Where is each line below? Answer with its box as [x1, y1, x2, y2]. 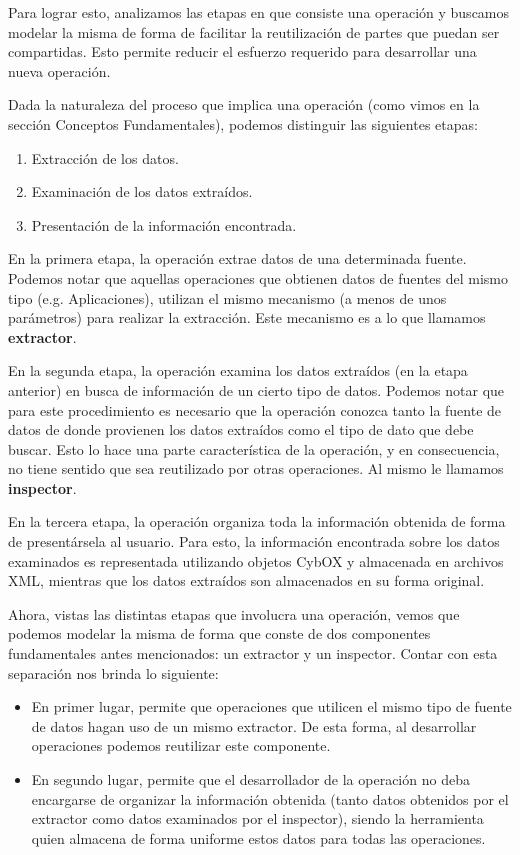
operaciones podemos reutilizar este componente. [31, 735, 331, 756]
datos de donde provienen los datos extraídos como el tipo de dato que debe [8, 419, 474, 440]
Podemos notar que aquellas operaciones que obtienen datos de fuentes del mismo [8, 267, 509, 288]
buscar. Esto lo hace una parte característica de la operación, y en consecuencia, [8, 438, 500, 459]
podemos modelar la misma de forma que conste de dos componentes [8, 623, 431, 644]
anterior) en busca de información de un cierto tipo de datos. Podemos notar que [8, 379, 505, 400]
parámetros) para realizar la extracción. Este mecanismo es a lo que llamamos [8, 307, 486, 328]
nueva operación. [8, 60, 111, 81]
